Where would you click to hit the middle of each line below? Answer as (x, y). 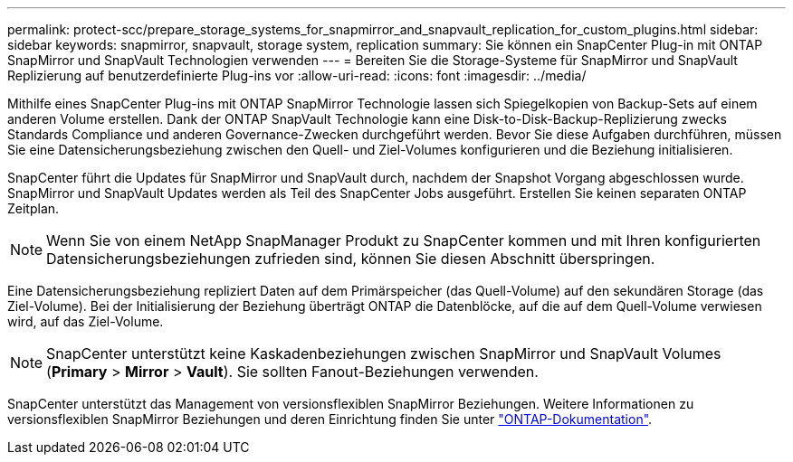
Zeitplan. (33, 208)
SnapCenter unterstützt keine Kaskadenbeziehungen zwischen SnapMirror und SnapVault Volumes (384, 354)
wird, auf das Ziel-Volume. (86, 321)
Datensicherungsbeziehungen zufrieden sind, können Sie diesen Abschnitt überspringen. (351, 259)
